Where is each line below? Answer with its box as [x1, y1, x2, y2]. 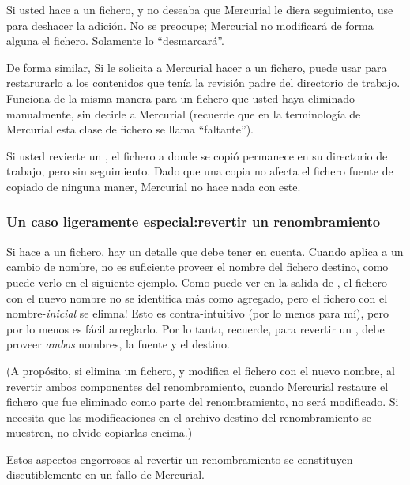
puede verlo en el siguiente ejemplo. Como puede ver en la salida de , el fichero [6, 273, 388, 290]
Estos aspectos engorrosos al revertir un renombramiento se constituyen [6, 450, 353, 467]
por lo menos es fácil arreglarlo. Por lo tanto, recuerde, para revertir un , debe [6, 320, 385, 336]
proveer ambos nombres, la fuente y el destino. [6, 336, 230, 352]
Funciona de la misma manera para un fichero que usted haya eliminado [6, 89, 355, 106]
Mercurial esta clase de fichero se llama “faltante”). [6, 121, 254, 137]
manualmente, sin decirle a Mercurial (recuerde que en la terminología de [6, 105, 361, 122]
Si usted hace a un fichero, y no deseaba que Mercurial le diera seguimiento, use [6, 2, 393, 17]
